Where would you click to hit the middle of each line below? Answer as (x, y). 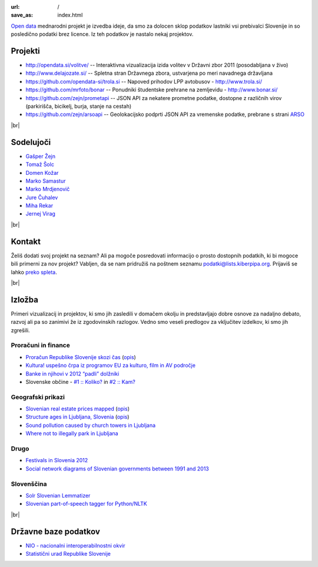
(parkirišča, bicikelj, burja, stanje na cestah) (79, 107)
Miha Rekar (39, 205)
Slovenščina (29, 484)
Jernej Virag (41, 214)
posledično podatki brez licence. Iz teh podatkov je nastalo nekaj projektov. (102, 34)
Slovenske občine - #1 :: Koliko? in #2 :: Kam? (80, 382)
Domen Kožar (42, 173)
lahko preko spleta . (34, 272)
